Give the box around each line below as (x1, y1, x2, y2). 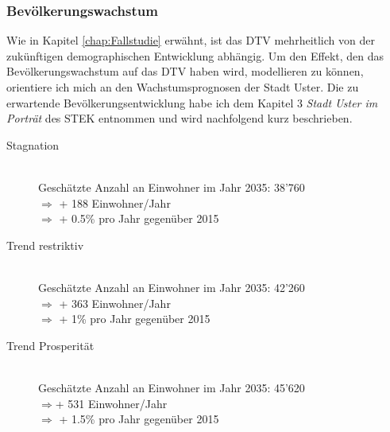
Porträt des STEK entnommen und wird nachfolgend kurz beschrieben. (6, 110, 353, 126)
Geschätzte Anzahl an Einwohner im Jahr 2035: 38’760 (38, 178, 305, 195)
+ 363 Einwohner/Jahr (59, 294, 171, 311)
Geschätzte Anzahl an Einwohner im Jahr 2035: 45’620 (38, 379, 305, 395)
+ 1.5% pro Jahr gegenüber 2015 (59, 411, 219, 427)
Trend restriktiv (6, 236, 84, 253)
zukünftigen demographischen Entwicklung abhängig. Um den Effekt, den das (6, 47, 384, 64)
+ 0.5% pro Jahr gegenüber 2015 (59, 210, 219, 227)
